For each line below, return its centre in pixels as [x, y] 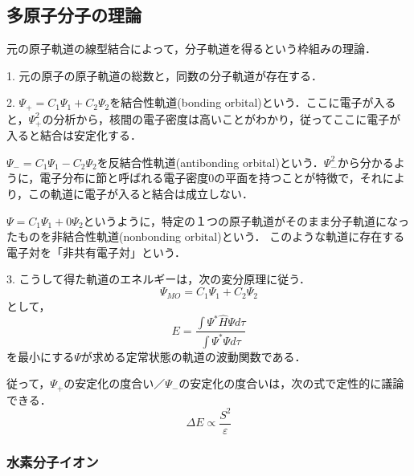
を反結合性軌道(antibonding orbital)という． [210, 162]
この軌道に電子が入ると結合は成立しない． [141, 194]
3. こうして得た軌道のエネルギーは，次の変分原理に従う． [159, 279]
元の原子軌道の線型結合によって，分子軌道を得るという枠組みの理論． [191, 49]
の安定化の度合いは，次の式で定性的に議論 [291, 383]
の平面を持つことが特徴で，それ [298, 178]
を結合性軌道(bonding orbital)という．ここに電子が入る [253, 102]
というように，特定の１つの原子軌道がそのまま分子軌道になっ [246, 220]
